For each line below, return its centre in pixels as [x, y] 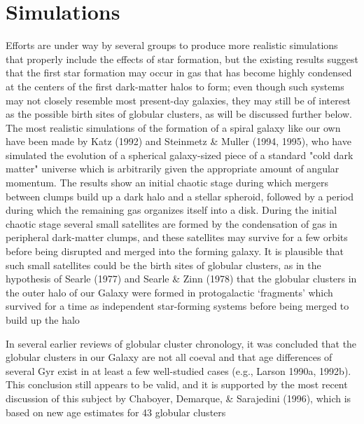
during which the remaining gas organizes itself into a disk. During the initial [171, 210]
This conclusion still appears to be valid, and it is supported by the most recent [177, 384]
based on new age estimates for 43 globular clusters [116, 412]
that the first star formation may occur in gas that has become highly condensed [179, 73]
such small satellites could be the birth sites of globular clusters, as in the [163, 265]
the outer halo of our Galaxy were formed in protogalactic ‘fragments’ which [169, 292]
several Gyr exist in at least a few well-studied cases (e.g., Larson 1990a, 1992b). [178, 370]
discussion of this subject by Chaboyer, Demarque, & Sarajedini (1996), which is [178, 398]
